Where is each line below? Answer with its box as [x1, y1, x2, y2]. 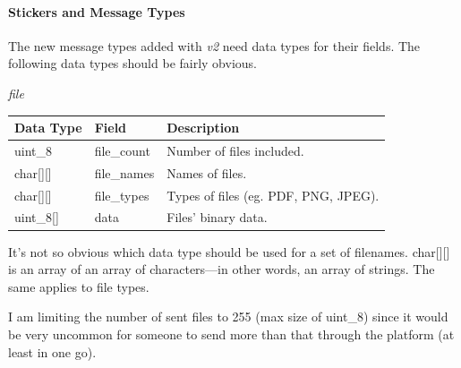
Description [166, 118, 240, 137]
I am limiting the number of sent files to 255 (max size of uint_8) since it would [8, 307, 448, 326]
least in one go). [8, 342, 97, 361]
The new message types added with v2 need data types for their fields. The [8, 36, 421, 55]
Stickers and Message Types [8, 2, 185, 21]
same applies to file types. [8, 277, 149, 295]
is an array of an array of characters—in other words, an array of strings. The [8, 260, 435, 278]
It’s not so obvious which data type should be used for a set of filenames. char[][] [8, 242, 450, 261]
